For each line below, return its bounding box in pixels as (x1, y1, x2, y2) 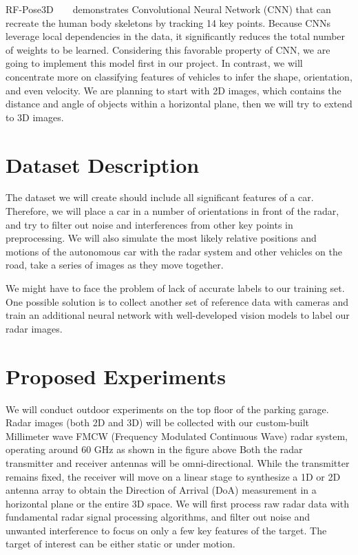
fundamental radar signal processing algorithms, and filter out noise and (6, 510, 310, 524)
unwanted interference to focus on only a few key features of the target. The (6, 523, 327, 537)
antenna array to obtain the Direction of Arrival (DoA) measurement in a (6, 483, 317, 497)
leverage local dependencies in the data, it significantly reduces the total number (6, 29, 346, 43)
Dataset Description (6, 150, 200, 178)
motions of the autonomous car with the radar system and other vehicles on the (6, 244, 342, 258)
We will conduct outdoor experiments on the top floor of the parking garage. (6, 401, 329, 416)
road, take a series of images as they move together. (6, 258, 224, 272)
